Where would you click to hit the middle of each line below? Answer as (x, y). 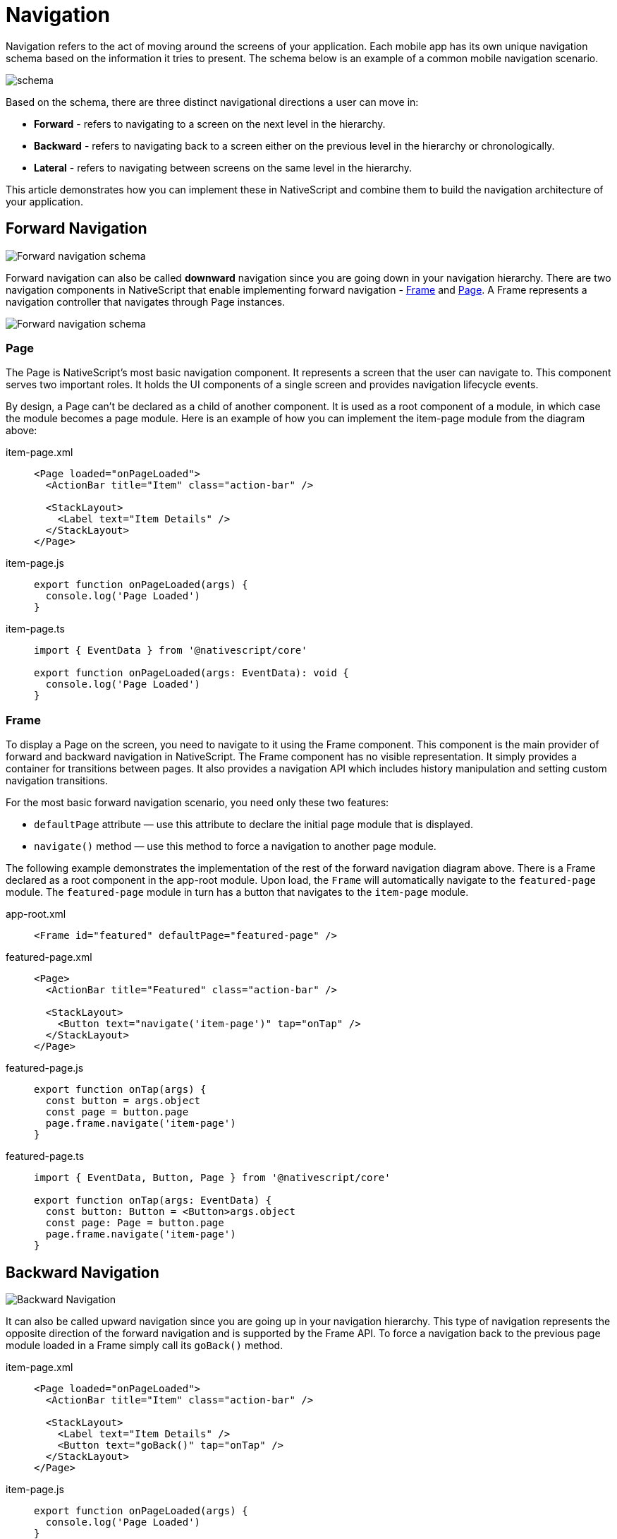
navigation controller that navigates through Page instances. (146, 301)
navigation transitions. (57, 781)
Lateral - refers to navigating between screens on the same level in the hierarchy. (223, 167)
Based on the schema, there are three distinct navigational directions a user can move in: (212, 102)
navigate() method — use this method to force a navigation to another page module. (235, 846)
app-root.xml (36, 914)
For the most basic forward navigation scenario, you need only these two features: (197, 803)
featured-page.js (45, 1068)
